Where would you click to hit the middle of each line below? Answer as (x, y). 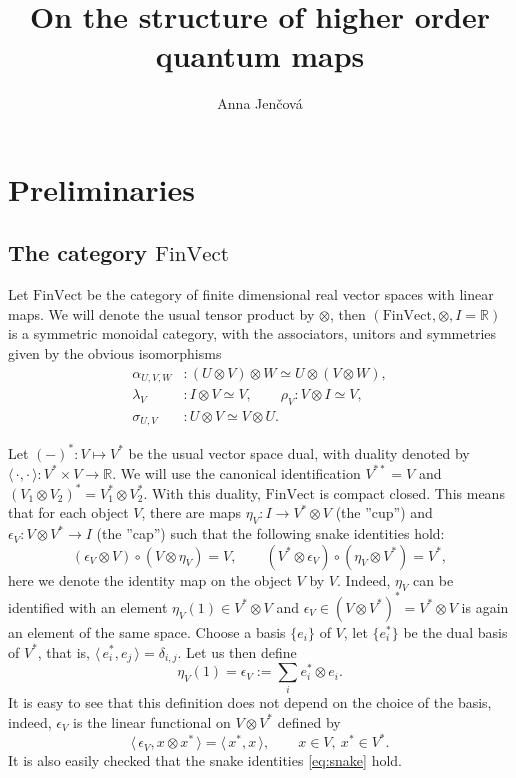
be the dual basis (455, 631)
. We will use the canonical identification (236, 472)
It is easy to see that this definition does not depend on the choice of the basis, (250, 702)
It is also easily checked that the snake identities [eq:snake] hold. (205, 760)
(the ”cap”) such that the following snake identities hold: (270, 533)
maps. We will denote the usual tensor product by (161, 313)
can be (433, 579)
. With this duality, (202, 492)
